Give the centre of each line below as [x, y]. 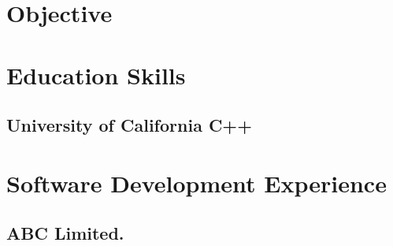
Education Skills [96, 75]
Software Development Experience [196, 183]
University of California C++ [129, 125]
